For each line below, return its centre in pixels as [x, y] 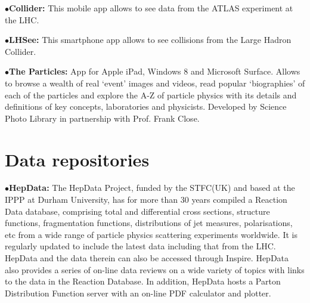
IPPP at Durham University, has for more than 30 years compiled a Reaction [146, 200]
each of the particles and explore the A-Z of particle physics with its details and [151, 95]
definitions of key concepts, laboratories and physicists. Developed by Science [146, 106]
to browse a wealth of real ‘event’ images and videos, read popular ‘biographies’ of [155, 83]
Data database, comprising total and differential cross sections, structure [137, 211]
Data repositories [77, 159]
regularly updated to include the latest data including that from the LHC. [140, 246]
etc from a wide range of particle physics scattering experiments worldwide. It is [151, 234]
